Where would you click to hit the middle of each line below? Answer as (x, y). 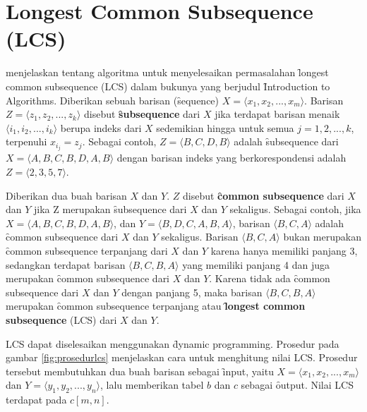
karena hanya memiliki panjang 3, (284, 250)
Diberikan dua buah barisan (66, 195)
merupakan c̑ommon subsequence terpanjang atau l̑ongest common (156, 306)
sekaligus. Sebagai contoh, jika (295, 209)
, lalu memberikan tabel (152, 385)
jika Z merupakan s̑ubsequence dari (110, 209)
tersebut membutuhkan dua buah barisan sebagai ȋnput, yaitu (140, 371)
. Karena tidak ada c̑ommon (270, 278)
